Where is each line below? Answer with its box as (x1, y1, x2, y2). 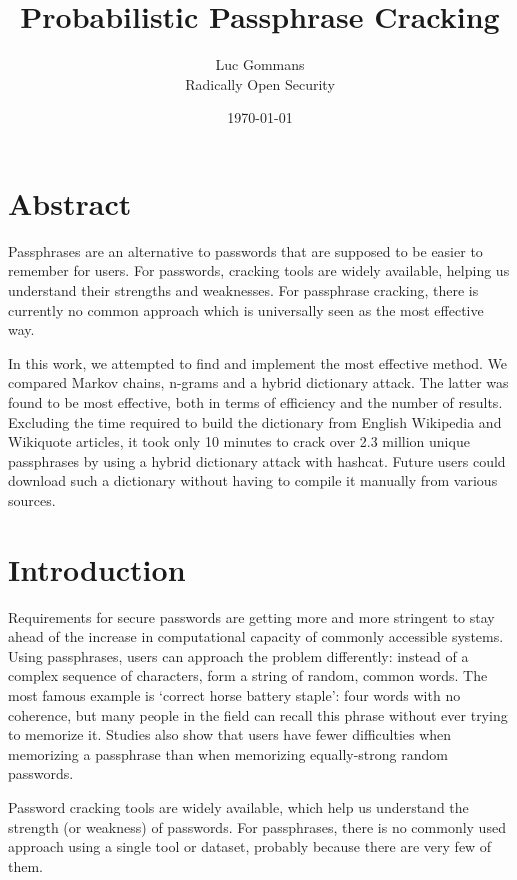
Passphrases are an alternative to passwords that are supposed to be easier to (8, 240, 483, 261)
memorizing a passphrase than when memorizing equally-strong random (8, 743, 448, 764)
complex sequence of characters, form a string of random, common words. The (8, 665, 488, 686)
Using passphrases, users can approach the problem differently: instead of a (8, 645, 469, 666)
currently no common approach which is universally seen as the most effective (8, 299, 484, 320)
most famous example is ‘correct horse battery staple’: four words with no (8, 685, 461, 706)
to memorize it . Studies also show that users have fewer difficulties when (8, 724, 452, 745)
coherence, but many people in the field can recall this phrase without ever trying (8, 704, 508, 725)
